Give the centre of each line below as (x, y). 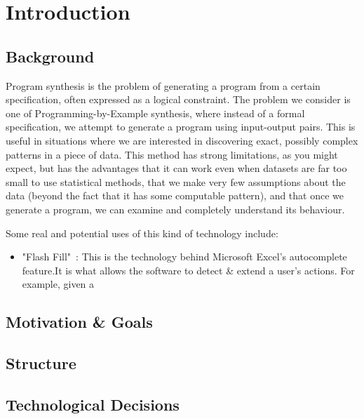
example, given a (58, 284)
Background (50, 56)
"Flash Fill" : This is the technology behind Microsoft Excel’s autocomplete (184, 257)
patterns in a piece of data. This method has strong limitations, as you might (172, 154)
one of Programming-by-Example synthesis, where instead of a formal (155, 113)
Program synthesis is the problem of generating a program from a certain (163, 85)
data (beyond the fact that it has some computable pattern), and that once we (175, 195)
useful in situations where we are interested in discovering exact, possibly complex (182, 140)
